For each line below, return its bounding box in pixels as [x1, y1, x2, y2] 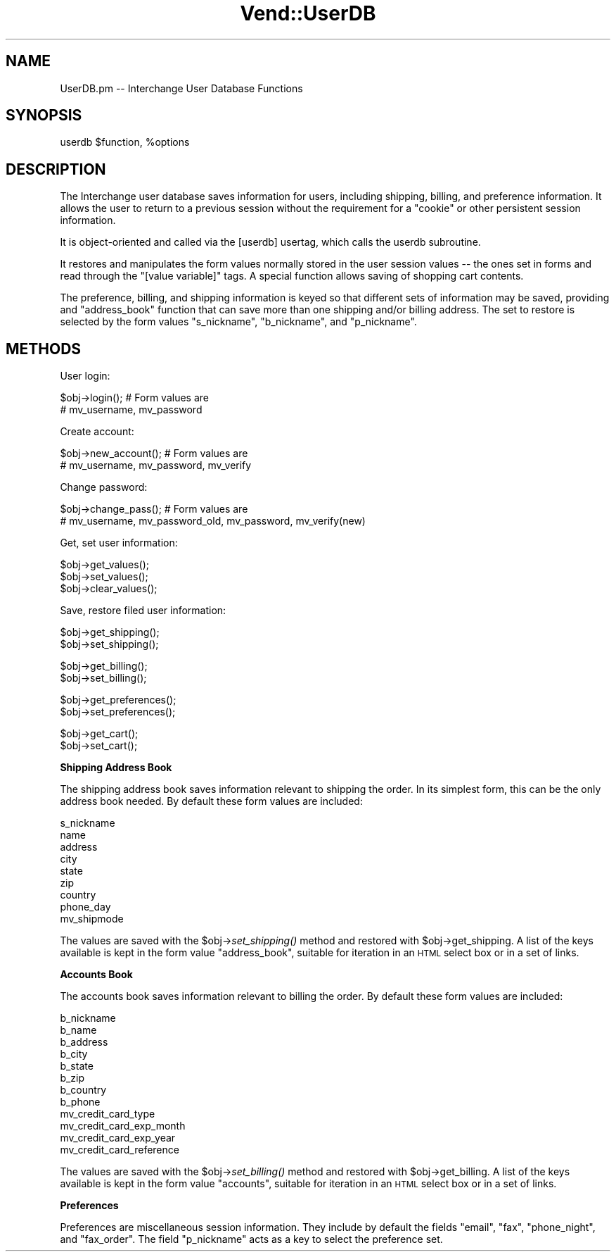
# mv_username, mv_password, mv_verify [60, 459, 252, 472]
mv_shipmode [60, 913, 124, 925]
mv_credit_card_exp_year [60, 1132, 176, 1144]
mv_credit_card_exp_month [60, 1120, 186, 1132]
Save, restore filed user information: [60, 604, 226, 617]
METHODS [6, 339, 82, 358]
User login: [60, 370, 110, 382]
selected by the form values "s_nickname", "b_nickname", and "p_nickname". [60, 315, 417, 328]
